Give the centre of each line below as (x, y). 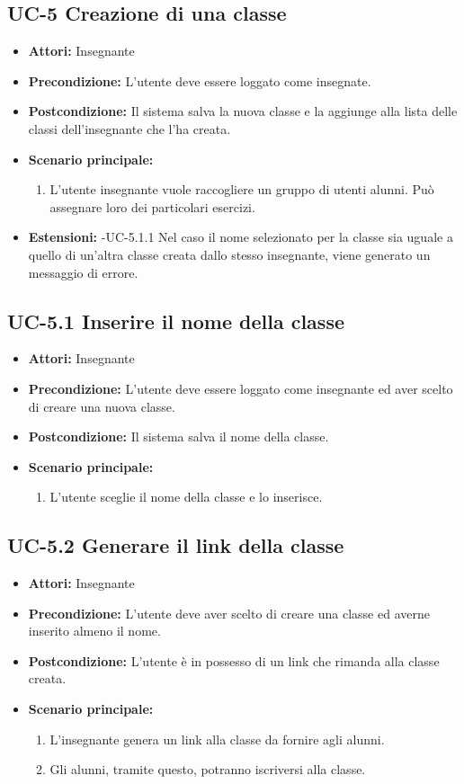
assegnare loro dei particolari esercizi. (152, 206)
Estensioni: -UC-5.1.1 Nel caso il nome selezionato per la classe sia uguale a (241, 237)
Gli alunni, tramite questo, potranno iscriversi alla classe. (208, 769)
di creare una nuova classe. (102, 406)
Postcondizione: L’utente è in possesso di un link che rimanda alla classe (234, 660)
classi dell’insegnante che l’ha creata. (129, 128)
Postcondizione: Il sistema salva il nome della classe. (178, 437)
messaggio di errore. (83, 272)
